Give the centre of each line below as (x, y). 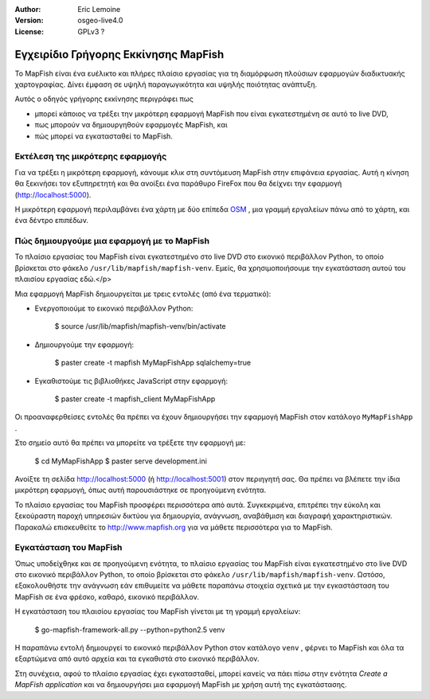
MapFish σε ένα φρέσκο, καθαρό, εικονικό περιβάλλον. (107, 596)
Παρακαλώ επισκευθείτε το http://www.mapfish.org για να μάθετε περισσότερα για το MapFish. (174, 527)
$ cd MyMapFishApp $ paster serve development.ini (121, 461)
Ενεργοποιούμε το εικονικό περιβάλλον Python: (114, 308)
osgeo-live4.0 (100, 21)
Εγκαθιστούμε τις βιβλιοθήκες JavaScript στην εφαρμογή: (131, 381)
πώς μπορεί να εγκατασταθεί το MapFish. (104, 136)
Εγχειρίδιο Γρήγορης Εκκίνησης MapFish (119, 55)
